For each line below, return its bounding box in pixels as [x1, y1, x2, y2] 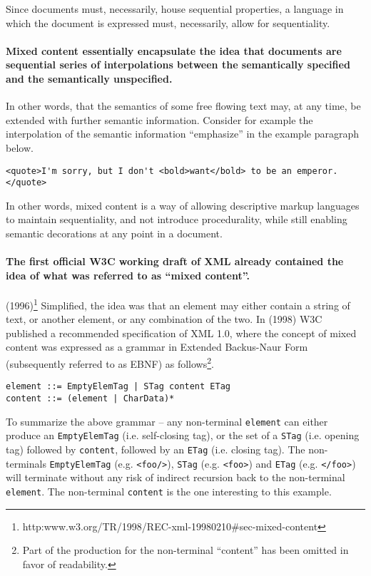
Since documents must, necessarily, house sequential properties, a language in [6, 1, 344, 16]
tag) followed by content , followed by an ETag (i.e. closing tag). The [6, 441, 305, 456]
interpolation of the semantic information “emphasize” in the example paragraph [6, 126, 359, 141]
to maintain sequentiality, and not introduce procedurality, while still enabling [6, 212, 347, 227]
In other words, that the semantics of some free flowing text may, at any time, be [6, 98, 361, 113]
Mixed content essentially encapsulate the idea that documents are [6, 43, 342, 58]
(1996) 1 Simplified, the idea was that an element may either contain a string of [6, 296, 350, 312]
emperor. [297, 165, 338, 176]
